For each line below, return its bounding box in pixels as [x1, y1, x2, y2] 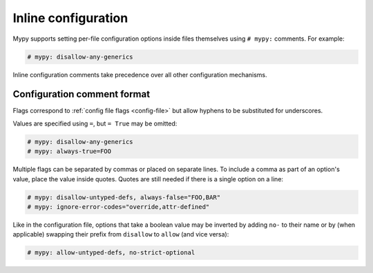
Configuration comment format [12, 88, 151, 100]
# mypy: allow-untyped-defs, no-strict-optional [27, 249, 195, 256]
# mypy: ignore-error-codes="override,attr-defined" [27, 203, 210, 210]
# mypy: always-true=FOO [27, 148, 112, 155]
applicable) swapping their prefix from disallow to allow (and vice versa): [12, 230, 229, 239]
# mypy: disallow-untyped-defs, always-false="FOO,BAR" [27, 193, 221, 201]
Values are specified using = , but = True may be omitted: [12, 119, 178, 128]
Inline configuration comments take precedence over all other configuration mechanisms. [12, 70, 267, 79]
